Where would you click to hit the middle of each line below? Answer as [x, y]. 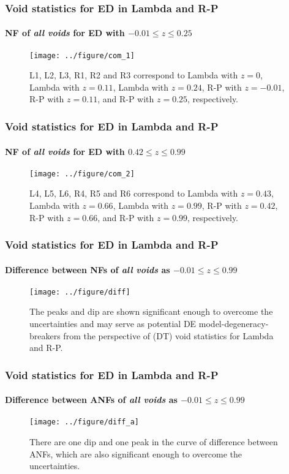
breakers [45, 335]
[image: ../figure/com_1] [82, 55]
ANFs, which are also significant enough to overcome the [136, 453]
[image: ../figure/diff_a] [84, 422]
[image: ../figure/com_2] [82, 174]
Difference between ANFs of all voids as [91, 400]
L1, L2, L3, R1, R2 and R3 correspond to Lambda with [134, 75]
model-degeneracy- [234, 324]
